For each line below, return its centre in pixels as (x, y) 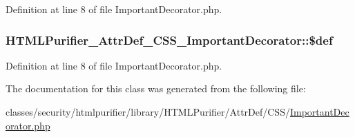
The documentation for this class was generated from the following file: (156, 88)
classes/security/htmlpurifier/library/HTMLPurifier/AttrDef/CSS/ (148, 112)
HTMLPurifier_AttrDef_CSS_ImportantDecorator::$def (169, 40)
